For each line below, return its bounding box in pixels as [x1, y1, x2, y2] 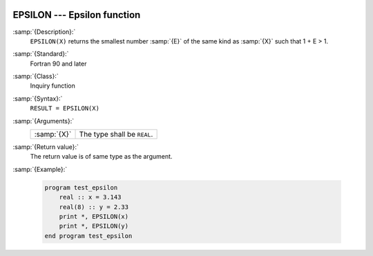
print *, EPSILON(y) [59, 222, 129, 230]
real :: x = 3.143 [59, 193, 122, 201]
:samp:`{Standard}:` [12, 50, 69, 58]
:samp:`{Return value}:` [12, 143, 79, 151]
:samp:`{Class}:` [12, 72, 59, 81]
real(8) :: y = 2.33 [59, 203, 129, 210]
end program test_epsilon [44, 232, 133, 239]
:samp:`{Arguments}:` [12, 117, 75, 125]
